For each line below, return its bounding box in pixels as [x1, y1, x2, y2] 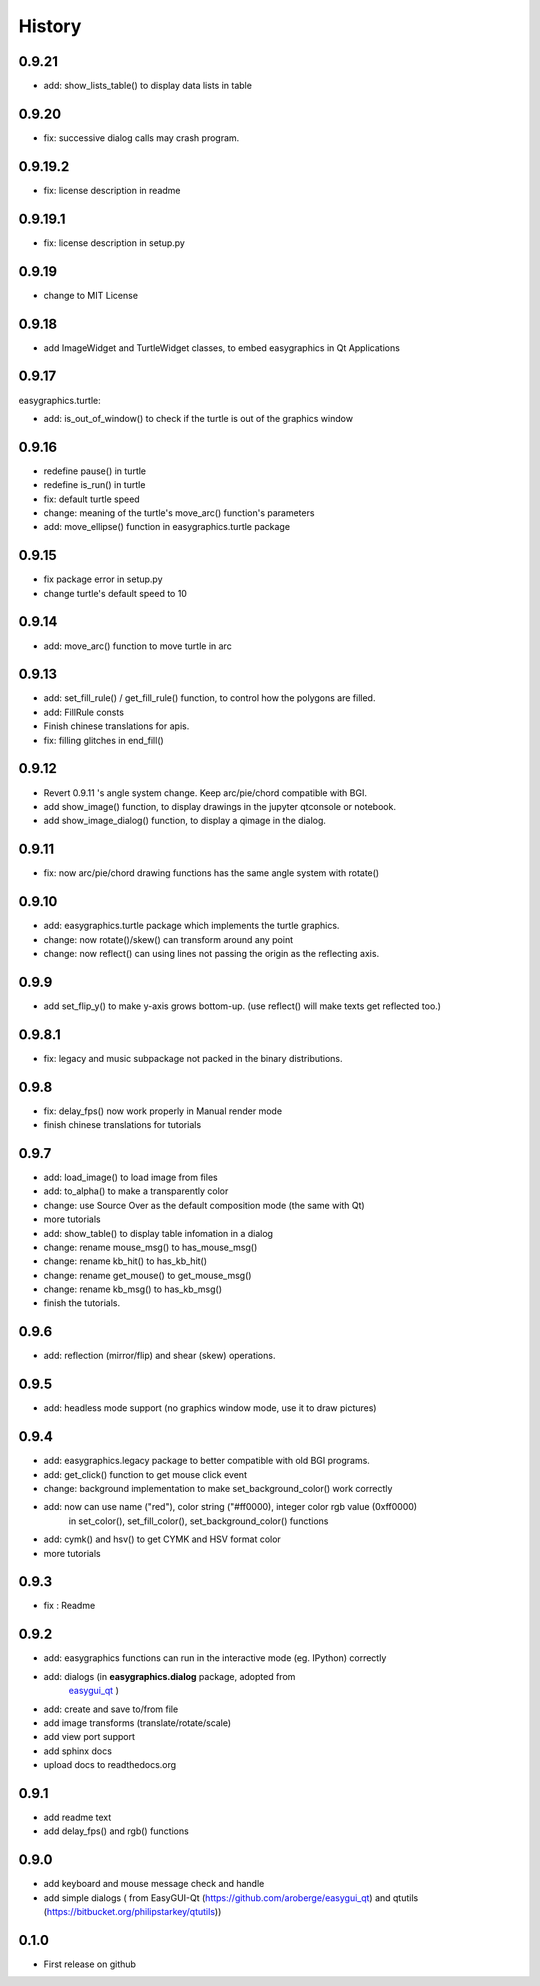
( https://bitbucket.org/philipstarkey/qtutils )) [43, 1906, 222, 1918]
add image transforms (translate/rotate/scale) [43, 1716, 232, 1729]
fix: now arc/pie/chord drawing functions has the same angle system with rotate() [43, 867, 380, 879]
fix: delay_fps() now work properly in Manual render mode [43, 1105, 283, 1117]
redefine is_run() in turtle [43, 479, 146, 491]
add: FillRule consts [43, 706, 125, 718]
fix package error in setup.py [43, 573, 164, 585]
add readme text [43, 1811, 112, 1823]
